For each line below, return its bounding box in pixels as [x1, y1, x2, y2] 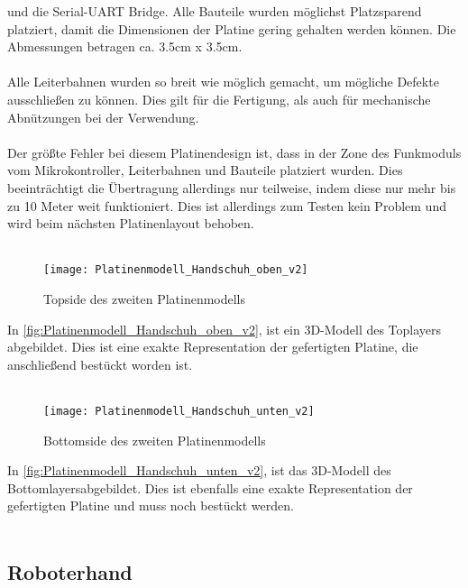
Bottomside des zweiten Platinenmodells [43, 430, 266, 449]
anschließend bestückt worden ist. [7, 354, 193, 373]
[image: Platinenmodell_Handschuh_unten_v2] [43, 404, 315, 418]
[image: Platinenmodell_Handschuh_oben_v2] [43, 263, 308, 277]
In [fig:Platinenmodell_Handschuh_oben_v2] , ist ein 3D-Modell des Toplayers [7, 319, 442, 338]
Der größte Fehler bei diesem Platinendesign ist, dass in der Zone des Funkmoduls [7, 142, 462, 161]
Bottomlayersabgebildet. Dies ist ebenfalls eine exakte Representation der [7, 478, 413, 497]
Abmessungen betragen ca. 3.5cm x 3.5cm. [7, 37, 243, 56]
